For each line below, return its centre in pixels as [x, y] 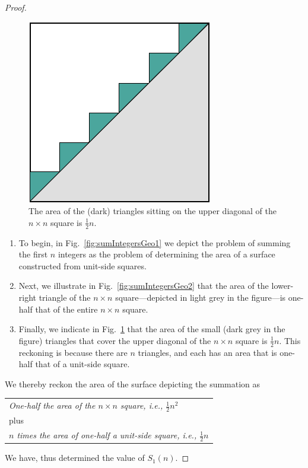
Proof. [16, 7]
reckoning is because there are [73, 352]
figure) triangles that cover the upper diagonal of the [115, 340]
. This [290, 340]
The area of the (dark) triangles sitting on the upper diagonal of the [153, 211]
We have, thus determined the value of [75, 458]
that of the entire [66, 309]
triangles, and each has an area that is [207, 352]
